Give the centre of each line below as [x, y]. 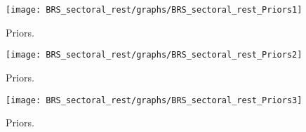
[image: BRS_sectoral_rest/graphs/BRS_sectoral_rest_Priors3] [154, 100]
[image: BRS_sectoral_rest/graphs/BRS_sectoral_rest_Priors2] [154, 55]
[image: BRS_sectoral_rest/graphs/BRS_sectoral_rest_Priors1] [154, 10]
